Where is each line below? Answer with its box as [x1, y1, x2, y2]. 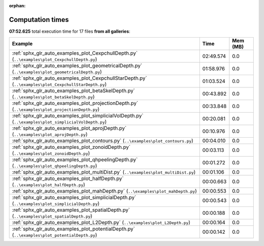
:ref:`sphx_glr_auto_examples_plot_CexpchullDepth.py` [12, 50, 138, 57]
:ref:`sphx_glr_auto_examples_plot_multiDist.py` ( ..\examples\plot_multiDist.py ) [12, 169, 196, 176]
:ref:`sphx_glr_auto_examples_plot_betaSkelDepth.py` [12, 87, 135, 94]
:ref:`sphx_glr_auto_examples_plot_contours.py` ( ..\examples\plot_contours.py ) [12, 137, 194, 144]
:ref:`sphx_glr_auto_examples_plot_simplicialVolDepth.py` [12, 112, 144, 119]
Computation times [9, 15, 69, 24]
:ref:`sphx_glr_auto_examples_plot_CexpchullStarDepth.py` [12, 75, 147, 82]
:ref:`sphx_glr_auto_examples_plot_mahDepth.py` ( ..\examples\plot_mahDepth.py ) [12, 188, 198, 195]
